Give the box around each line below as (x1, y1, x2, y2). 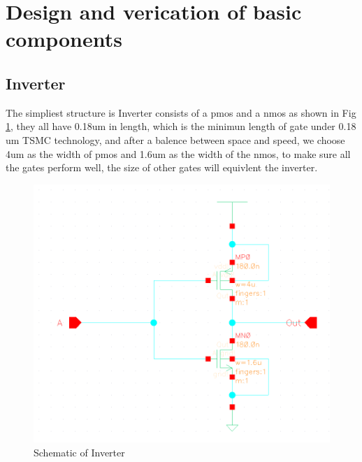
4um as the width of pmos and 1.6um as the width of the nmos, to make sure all (6, 146, 351, 161)
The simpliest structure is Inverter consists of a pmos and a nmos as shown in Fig (6, 105, 356, 120)
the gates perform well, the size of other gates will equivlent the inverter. (6, 160, 318, 175)
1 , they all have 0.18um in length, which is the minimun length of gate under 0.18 (6, 119, 356, 133)
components (6, 24, 122, 53)
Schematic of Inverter (34, 445, 125, 459)
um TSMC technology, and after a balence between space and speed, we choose (6, 132, 345, 147)
